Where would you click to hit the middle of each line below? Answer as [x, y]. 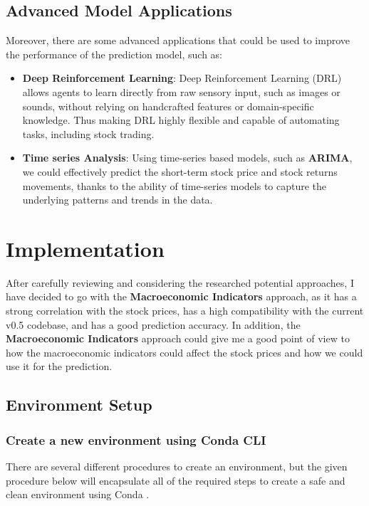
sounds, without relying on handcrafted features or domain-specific [168, 106]
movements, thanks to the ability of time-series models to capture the [175, 185]
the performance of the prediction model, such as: [114, 54]
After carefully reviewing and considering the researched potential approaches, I [180, 282]
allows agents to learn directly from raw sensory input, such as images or [181, 91]
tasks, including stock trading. [88, 133]
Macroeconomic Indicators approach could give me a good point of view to [178, 338]
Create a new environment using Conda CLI [136, 439]
